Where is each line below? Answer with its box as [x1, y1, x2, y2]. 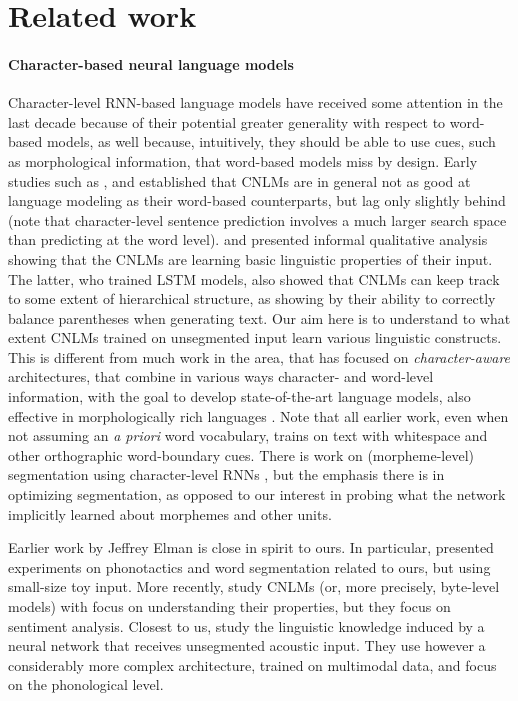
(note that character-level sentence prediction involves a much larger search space [8, 209, 507, 230]
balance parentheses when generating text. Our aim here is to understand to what [8, 307, 511, 328]
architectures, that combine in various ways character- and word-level [8, 366, 434, 387]
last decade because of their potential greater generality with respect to [8, 111, 446, 132]
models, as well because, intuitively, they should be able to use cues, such [46, 131, 496, 152]
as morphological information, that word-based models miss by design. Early [8, 150, 478, 171]
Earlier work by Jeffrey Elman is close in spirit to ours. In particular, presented [8, 537, 494, 558]
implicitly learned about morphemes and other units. [8, 503, 332, 524]
